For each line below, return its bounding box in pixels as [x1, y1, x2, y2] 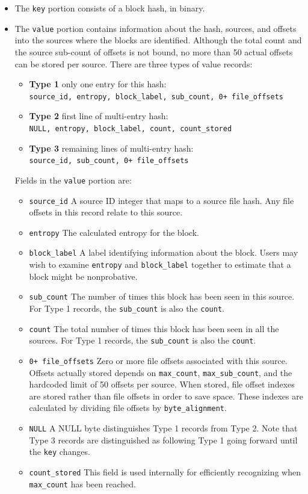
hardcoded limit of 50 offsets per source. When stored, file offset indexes [29, 378, 295, 391]
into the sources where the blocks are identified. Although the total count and [14, 34, 302, 46]
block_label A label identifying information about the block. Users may [29, 246, 298, 259]
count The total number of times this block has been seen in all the [29, 322, 279, 335]
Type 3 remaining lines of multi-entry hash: [29, 141, 194, 154]
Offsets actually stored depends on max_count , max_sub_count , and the [29, 366, 292, 378]
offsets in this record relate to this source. [29, 206, 183, 218]
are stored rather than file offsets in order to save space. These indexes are [29, 389, 303, 402]
